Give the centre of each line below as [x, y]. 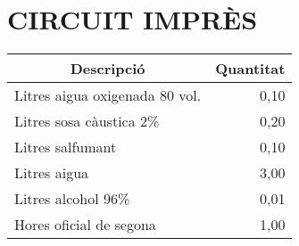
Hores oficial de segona [85, 225]
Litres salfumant [66, 147]
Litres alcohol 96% [72, 199]
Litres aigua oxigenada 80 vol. [108, 95]
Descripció [108, 69]
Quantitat [250, 69]
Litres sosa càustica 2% [87, 121]
